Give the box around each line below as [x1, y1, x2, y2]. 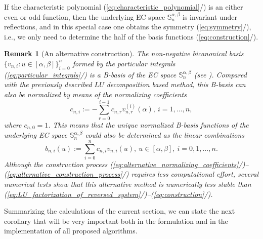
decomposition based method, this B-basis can [106, 79, 246, 90]
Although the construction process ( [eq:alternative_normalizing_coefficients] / [4, 158, 242, 169]
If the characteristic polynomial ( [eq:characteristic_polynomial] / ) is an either [4, 2, 243, 12]
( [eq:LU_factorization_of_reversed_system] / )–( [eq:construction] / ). [4, 188, 213, 199]
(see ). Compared [194, 69, 247, 79]
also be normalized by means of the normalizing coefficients [4, 89, 187, 99]
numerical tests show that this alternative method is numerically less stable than [4, 179, 251, 189]
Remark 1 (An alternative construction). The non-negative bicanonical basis [4, 48, 244, 59]
